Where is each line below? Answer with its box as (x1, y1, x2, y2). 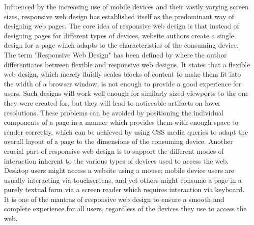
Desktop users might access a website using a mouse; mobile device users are (4, 165, 234, 175)
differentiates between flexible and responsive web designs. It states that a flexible (4, 59, 250, 69)
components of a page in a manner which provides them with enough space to (4, 117, 239, 127)
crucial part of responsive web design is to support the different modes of (4, 145, 224, 156)
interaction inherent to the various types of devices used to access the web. (4, 155, 229, 166)
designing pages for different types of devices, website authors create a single (4, 30, 234, 40)
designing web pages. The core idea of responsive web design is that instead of (4, 21, 239, 31)
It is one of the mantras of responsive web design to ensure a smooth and (4, 194, 225, 204)
